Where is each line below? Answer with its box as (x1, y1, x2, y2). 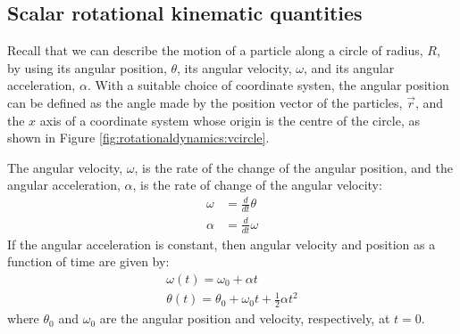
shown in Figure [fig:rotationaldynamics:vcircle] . (7, 128, 270, 147)
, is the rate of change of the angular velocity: (132, 175, 382, 194)
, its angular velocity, (177, 58, 292, 77)
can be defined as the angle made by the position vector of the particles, (7, 93, 403, 111)
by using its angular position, (7, 58, 167, 77)
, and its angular (303, 58, 395, 77)
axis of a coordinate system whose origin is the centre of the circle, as (39, 110, 421, 129)
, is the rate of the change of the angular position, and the (134, 158, 454, 176)
